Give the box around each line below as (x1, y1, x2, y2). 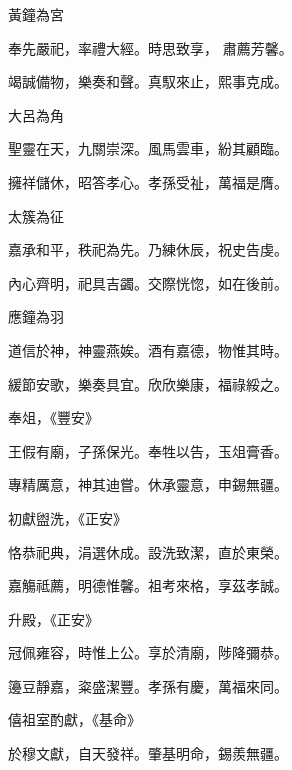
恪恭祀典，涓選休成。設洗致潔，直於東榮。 (8, 541, 288, 562)
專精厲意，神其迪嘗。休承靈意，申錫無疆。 (8, 474, 288, 495)
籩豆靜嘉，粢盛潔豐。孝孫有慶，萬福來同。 (8, 675, 288, 696)
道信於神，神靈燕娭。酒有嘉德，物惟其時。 (8, 339, 288, 360)
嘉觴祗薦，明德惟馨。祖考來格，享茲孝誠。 (8, 575, 288, 596)
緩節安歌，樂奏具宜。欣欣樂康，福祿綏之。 (8, 373, 288, 394)
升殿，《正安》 (8, 608, 99, 629)
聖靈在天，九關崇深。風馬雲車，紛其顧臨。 (8, 138, 288, 159)
